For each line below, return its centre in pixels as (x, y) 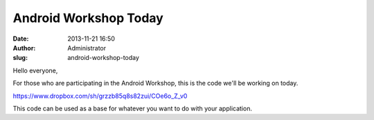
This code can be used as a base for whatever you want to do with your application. (133, 108)
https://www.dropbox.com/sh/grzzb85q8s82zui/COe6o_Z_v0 (100, 96)
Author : (24, 48)
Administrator (87, 48)
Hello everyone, (35, 70)
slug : (20, 58)
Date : (21, 39)
